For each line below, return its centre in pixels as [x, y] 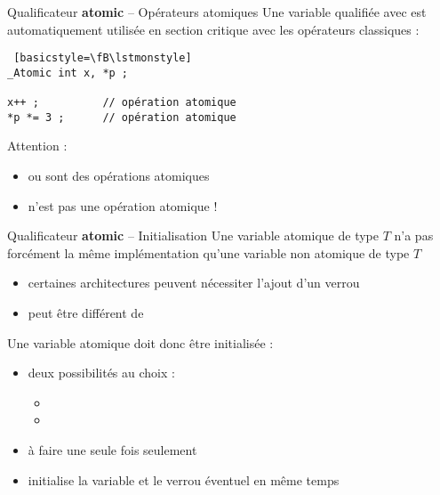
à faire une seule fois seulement [112, 450]
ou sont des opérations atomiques [119, 176]
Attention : [37, 146]
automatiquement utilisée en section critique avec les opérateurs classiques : [213, 29]
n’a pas [414, 235]
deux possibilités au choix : [101, 373]
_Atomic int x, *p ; [68, 73]
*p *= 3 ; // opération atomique [122, 117]
